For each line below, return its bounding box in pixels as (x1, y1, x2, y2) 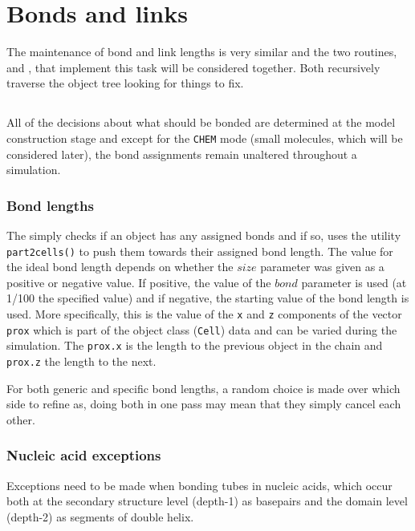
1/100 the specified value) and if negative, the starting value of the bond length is (6, 290, 409, 306)
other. (6, 411, 35, 428)
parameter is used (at (301, 274, 407, 290)
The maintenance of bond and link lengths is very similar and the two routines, (6, 43, 397, 60)
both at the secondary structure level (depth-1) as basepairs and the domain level (6, 492, 408, 509)
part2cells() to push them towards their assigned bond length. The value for (6, 242, 393, 259)
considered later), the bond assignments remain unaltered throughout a (6, 145, 357, 162)
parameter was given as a (260, 258, 384, 275)
